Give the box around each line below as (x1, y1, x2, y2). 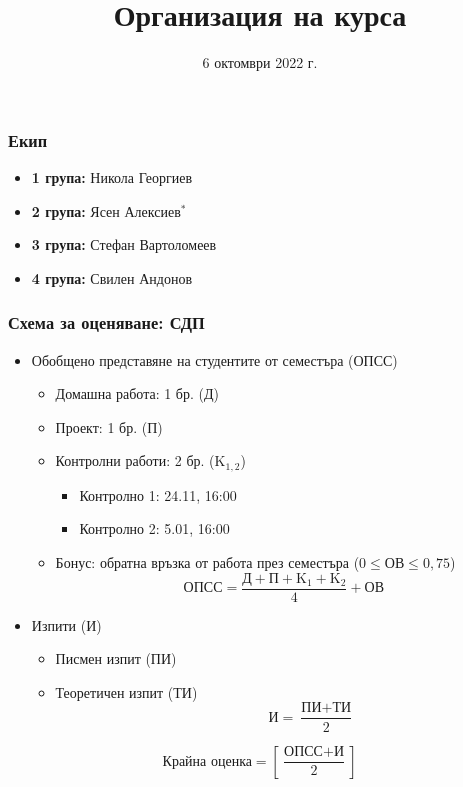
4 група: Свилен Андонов (31, 267, 192, 288)
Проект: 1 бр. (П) (55, 416, 163, 437)
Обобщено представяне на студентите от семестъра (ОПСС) (31, 349, 398, 370)
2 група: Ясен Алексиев (31, 200, 181, 221)
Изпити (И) (31, 614, 102, 635)
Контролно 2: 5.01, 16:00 (79, 518, 230, 539)
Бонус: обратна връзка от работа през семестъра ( (55, 552, 360, 573)
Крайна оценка (162, 754, 252, 769)
